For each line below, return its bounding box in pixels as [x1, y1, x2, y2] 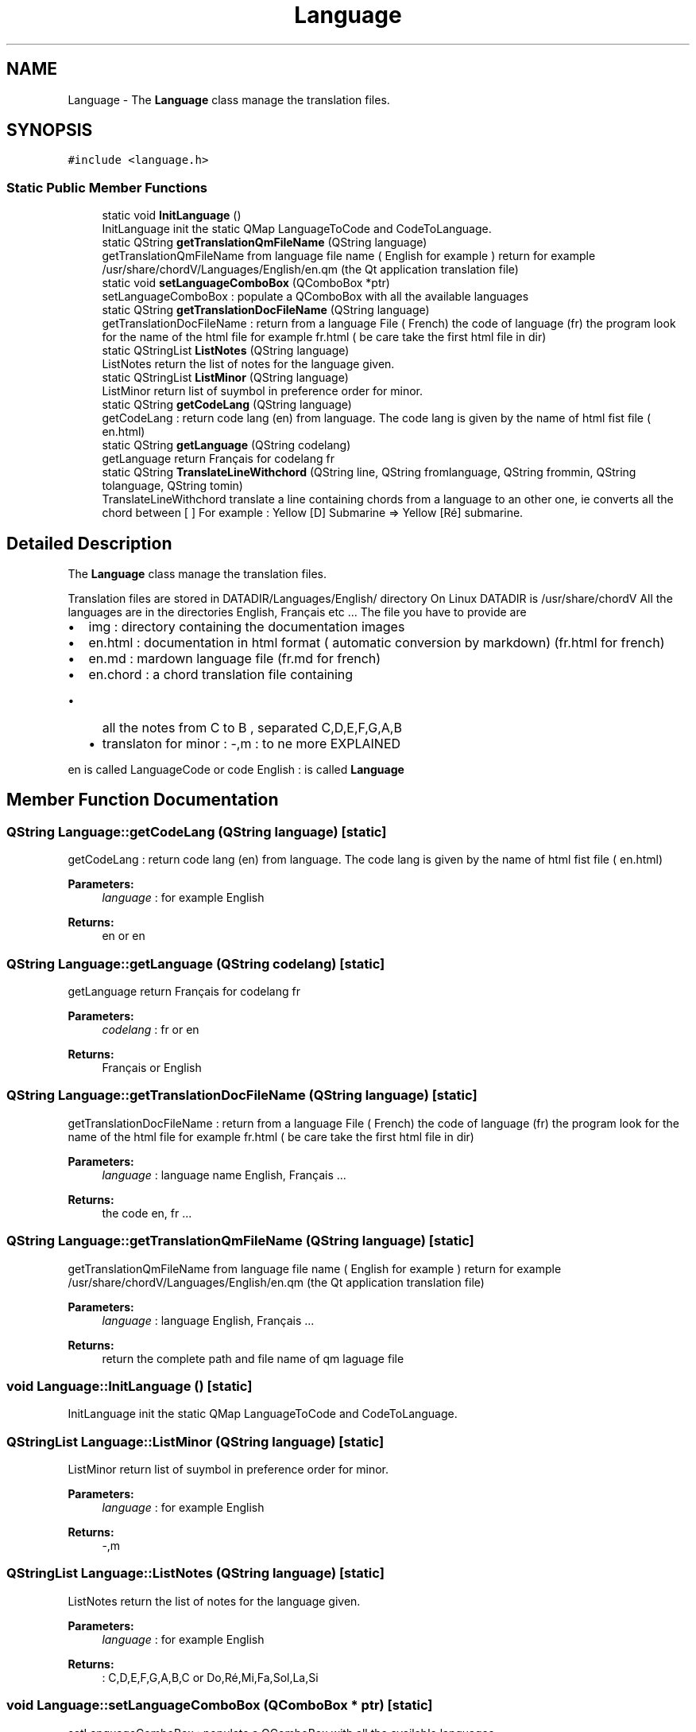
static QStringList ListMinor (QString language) [102, 371, 349, 385]
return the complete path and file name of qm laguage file [102, 1351, 404, 1365]
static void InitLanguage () [102, 208, 242, 223]
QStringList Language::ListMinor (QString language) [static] [6, 1433, 385, 1450]
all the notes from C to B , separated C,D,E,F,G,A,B [102, 720, 402, 736]
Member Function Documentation [6, 790, 279, 810]
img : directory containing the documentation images [88, 619, 405, 635]
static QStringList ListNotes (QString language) [102, 344, 350, 358]
